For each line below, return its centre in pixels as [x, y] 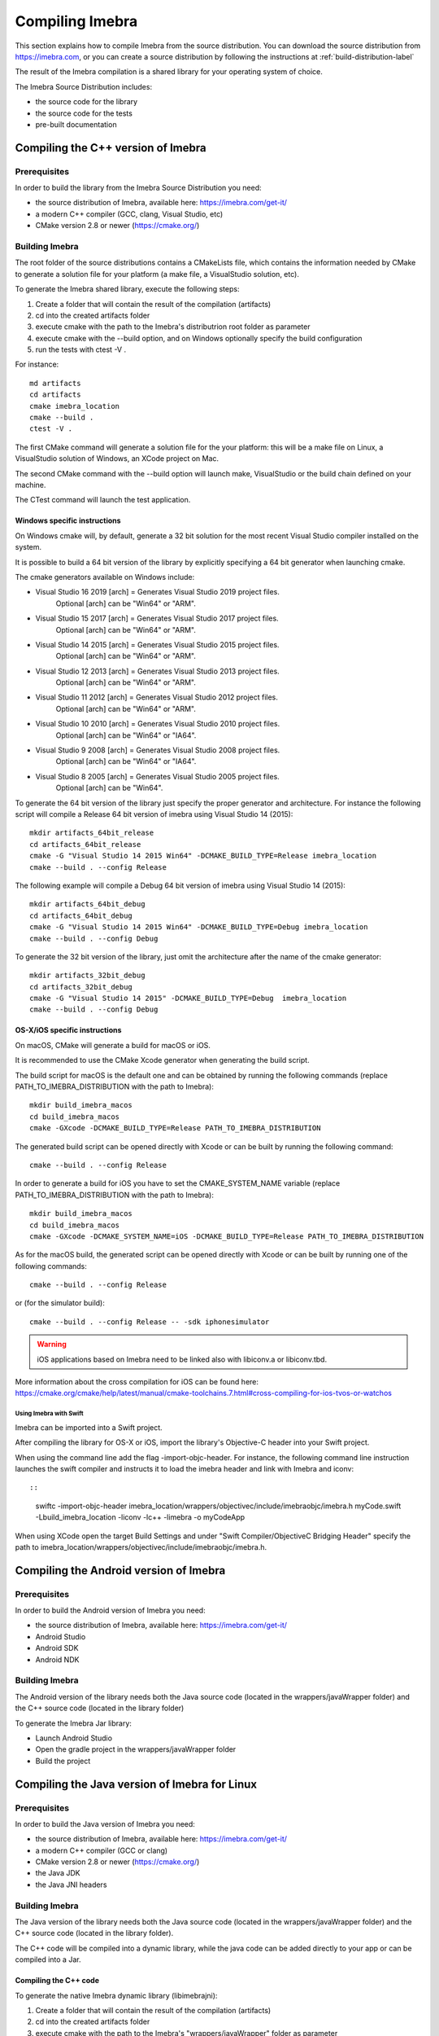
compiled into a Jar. [48, 1959]
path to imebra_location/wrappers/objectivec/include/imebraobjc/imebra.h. [141, 1547]
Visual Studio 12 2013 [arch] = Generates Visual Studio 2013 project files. [157, 671]
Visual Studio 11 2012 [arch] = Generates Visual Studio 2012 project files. [156, 697]
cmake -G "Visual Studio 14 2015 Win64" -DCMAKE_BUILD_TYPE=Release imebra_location [203, 856]
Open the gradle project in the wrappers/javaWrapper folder [136, 1749]
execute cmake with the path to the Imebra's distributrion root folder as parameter [173, 327]
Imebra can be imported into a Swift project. [89, 1427]
